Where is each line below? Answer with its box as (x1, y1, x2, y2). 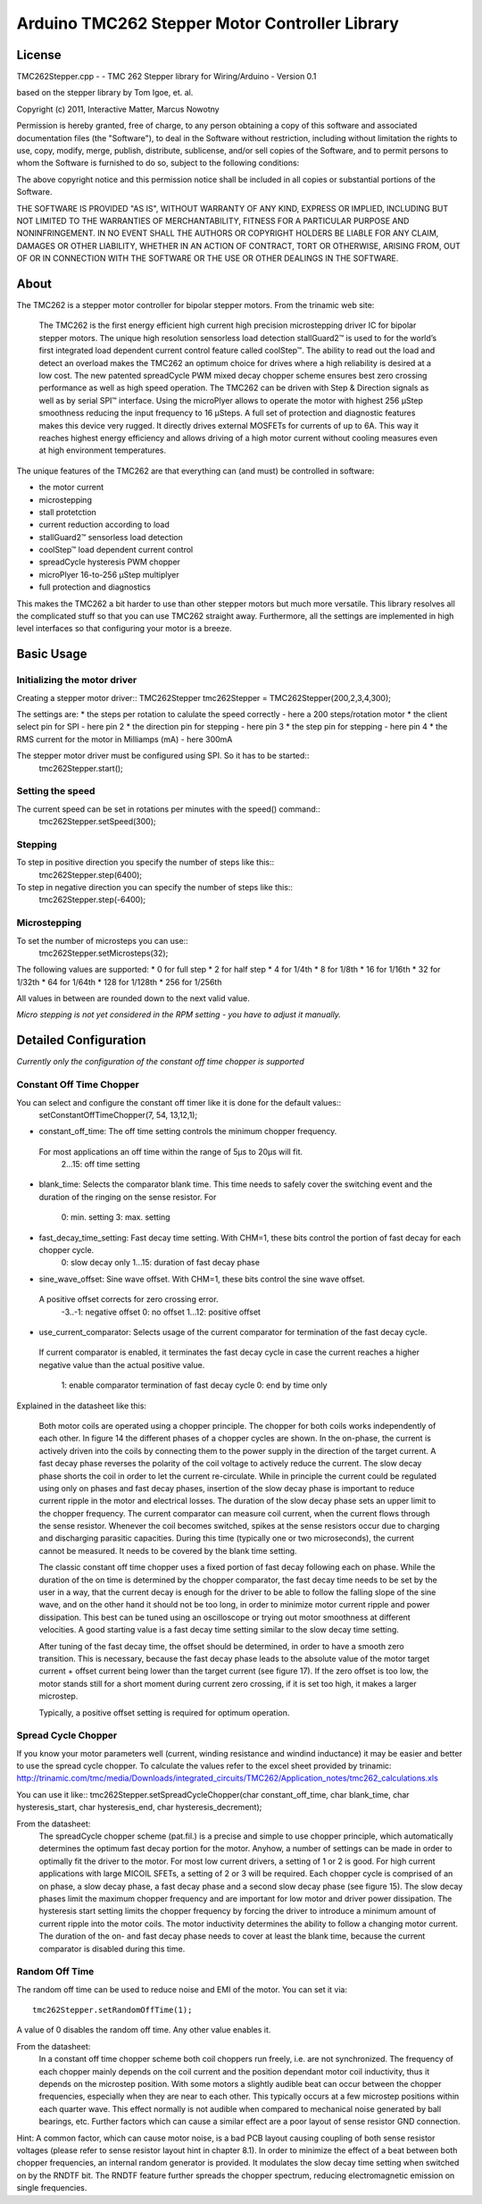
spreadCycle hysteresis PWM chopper (38, 556, 180, 567)
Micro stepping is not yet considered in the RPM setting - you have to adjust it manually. (16, 1009, 341, 1020)
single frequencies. (16, 2183, 87, 2193)
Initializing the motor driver (16, 674, 137, 687)
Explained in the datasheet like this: (16, 1400, 147, 1411)
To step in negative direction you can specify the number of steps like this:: (16, 881, 294, 892)
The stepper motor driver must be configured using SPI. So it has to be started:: (16, 750, 310, 761)
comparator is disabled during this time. (38, 1943, 186, 1954)
